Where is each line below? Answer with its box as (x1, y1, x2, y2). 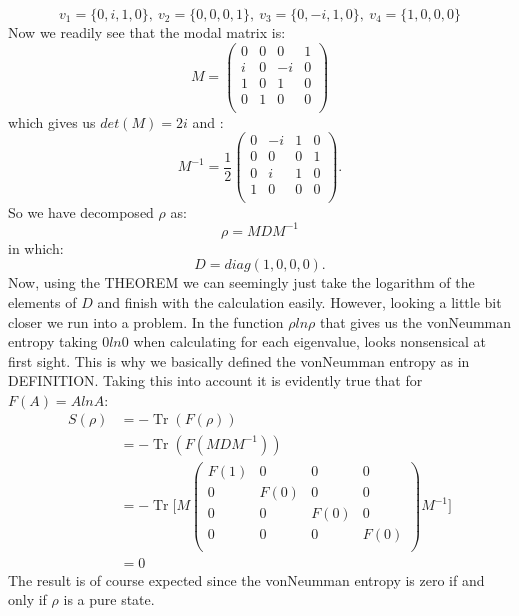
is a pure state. (63, 589, 155, 610)
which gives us (8, 111, 96, 132)
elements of (8, 291, 77, 312)
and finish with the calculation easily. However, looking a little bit (97, 291, 502, 312)
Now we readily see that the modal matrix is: (8, 22, 286, 42)
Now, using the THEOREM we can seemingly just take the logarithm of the (8, 272, 475, 293)
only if (8, 589, 47, 610)
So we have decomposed (8, 201, 154, 222)
